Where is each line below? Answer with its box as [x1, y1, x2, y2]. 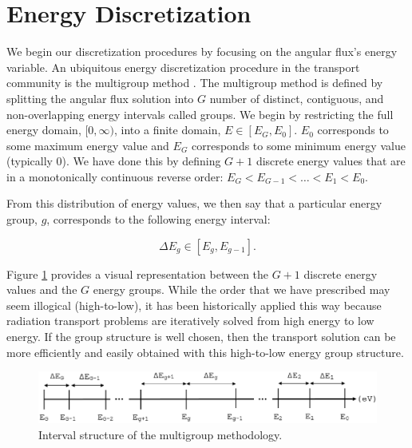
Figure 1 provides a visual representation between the [6, 265, 269, 282]
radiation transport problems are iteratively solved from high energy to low [6, 312, 374, 329]
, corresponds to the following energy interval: [46, 211, 271, 228]
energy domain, [6, 121, 81, 138]
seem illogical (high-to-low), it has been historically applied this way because [6, 296, 382, 313]
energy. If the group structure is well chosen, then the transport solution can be [6, 328, 396, 345]
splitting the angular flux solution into [6, 89, 194, 106]
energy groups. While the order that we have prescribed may [93, 281, 390, 298]
